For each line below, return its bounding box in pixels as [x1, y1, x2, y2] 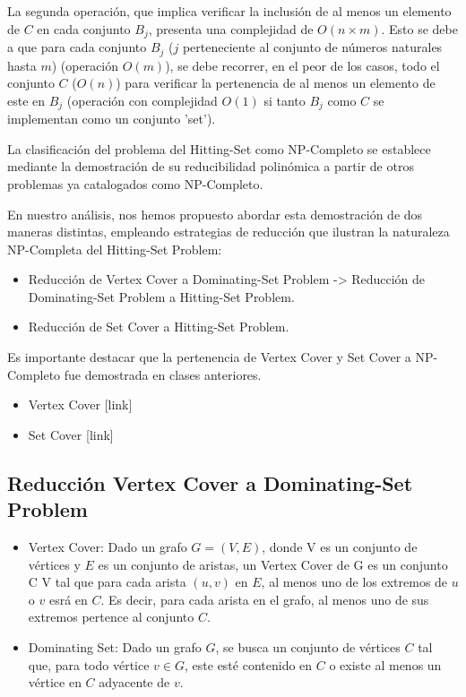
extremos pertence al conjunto [28, 607, 194, 626]
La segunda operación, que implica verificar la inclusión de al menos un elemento [7, 2, 452, 20]
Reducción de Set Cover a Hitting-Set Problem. [28, 317, 289, 336]
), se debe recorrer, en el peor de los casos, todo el [165, 56, 440, 74]
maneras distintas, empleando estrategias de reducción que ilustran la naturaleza [7, 222, 450, 241]
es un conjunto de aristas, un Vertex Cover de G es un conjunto [98, 555, 448, 573]
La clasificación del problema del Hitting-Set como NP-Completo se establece [7, 139, 431, 158]
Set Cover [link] [28, 425, 114, 443]
